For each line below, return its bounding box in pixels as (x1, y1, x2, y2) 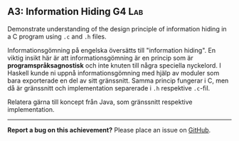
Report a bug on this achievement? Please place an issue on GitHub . (7, 125, 211, 134)
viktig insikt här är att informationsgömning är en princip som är (7, 53, 193, 62)
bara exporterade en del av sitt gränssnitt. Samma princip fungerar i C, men (7, 76, 229, 85)
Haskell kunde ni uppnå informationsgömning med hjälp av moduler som (7, 68, 220, 77)
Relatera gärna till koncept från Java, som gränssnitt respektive (7, 98, 193, 106)
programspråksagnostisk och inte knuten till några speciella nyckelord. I (7, 61, 222, 70)
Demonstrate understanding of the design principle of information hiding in (7, 24, 227, 33)
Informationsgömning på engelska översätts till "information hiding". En (7, 46, 216, 54)
